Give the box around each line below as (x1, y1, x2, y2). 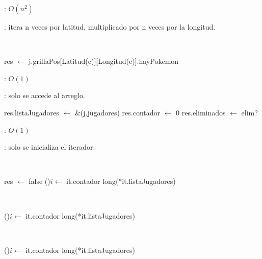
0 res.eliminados (176, 107, 226, 117)
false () (29, 176, 50, 186)
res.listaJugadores (4, 107, 59, 117)
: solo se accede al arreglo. (4, 90, 85, 101)
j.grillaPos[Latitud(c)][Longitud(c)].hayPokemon (29, 56, 179, 66)
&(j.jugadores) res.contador (74, 107, 161, 117)
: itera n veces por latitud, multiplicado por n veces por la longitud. (4, 21, 216, 32)
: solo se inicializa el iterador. (4, 142, 95, 152)
